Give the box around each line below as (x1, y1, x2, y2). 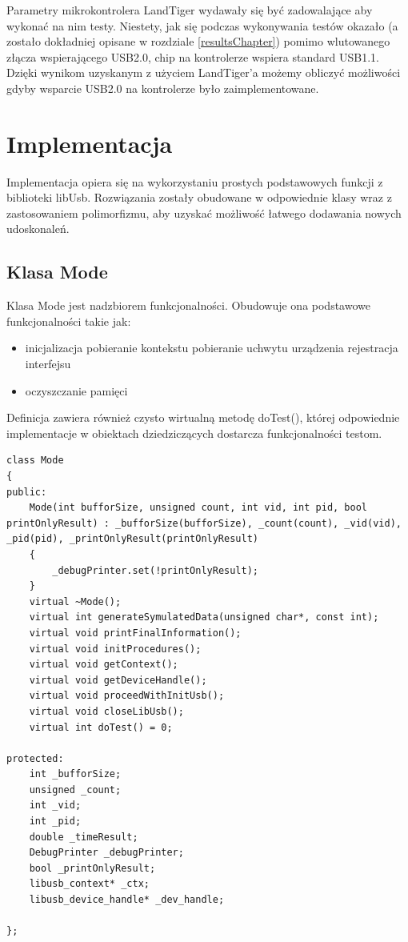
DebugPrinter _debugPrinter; (29, 847, 184, 859)
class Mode (6, 455, 64, 467)
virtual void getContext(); (29, 659, 178, 671)
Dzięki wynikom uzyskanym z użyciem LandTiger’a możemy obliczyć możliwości (6, 64, 401, 81)
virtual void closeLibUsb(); (29, 705, 184, 717)
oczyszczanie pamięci (25, 382, 128, 399)
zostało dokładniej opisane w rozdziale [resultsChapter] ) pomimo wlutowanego (6, 33, 390, 50)
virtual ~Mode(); (29, 595, 122, 607)
